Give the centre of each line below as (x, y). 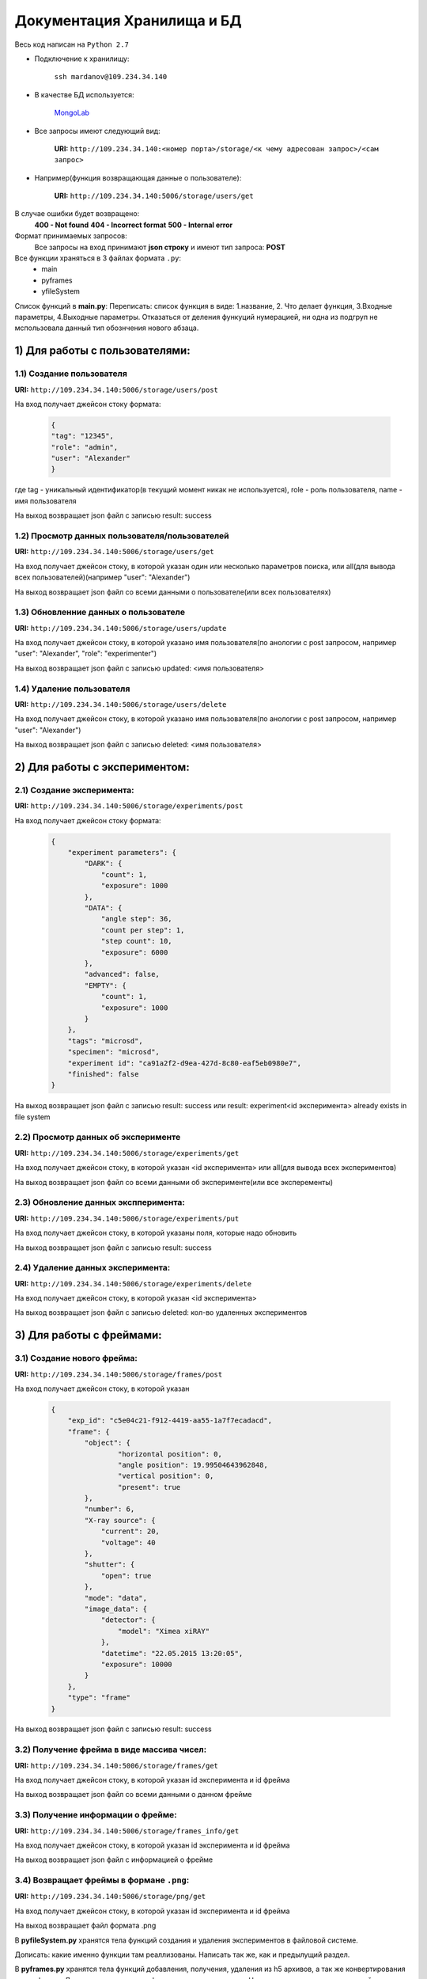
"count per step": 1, (143, 930)
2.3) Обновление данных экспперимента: (100, 1202)
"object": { (107, 1443)
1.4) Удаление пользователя (72, 689)
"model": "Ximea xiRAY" (163, 1631)
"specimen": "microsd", (113, 1052)
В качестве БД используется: (84, 94)
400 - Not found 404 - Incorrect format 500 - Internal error (134, 225)
